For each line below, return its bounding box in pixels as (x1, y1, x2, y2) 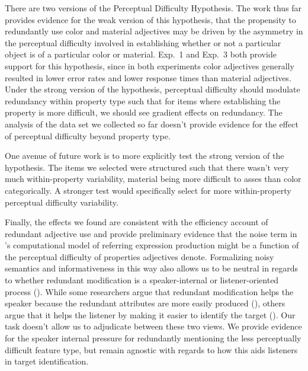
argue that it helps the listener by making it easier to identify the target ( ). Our (5, 308, 296, 321)
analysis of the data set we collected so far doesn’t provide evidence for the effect (5, 117, 299, 130)
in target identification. (5, 355, 89, 367)
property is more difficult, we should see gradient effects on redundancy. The (5, 106, 283, 119)
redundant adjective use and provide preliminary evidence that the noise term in (5, 227, 297, 239)
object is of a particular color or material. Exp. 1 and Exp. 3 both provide (5, 48, 277, 60)
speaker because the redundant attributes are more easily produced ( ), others (5, 297, 285, 309)
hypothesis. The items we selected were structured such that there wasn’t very (5, 161, 289, 173)
